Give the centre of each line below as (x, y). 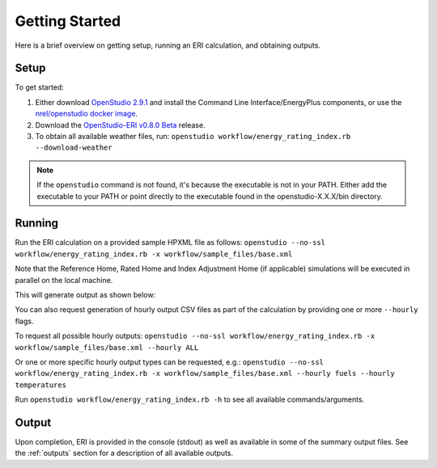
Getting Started (68, 21)
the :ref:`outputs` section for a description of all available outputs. (124, 453)
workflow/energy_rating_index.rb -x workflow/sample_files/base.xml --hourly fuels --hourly (205, 373)
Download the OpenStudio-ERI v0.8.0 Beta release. (120, 124)
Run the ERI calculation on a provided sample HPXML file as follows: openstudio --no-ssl (170, 242)
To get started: (40, 87)
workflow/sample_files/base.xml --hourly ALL (107, 347)
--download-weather (74, 148)
